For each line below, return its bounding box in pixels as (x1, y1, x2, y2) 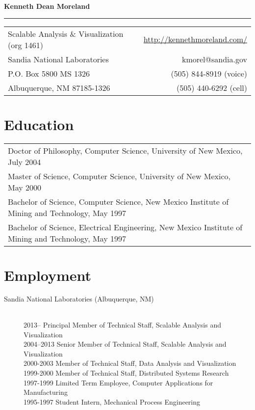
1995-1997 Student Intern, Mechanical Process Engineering (24, 396, 201, 407)
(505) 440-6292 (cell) (177, 82, 247, 93)
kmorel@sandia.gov (181, 53, 247, 65)
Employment (4, 265, 92, 285)
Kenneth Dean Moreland (4, 1, 90, 11)
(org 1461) (8, 39, 44, 51)
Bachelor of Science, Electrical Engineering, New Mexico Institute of (8, 221, 243, 233)
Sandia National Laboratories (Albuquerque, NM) (4, 293, 154, 303)
